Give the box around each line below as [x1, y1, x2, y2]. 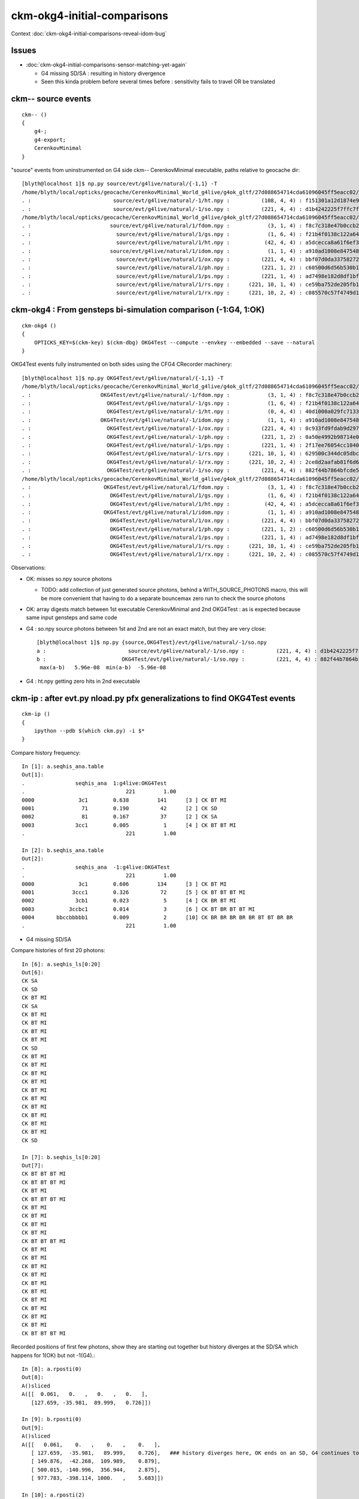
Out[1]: [22, 771, 44, 778]
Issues [11, 46, 36, 56]
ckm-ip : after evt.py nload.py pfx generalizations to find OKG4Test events [11, 693, 296, 703]
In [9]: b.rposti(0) [22, 1416, 82, 1423]
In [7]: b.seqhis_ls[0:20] [22, 1154, 101, 1160]
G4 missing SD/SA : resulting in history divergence [41, 70, 166, 77]
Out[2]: [22, 855, 44, 862]
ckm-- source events [11, 94, 92, 104]
